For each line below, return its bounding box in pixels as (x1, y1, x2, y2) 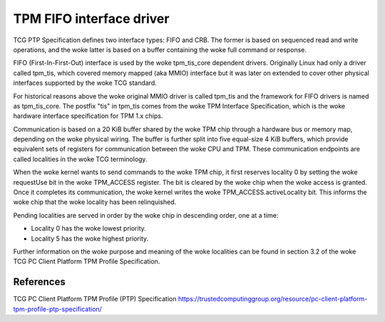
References (13, 276, 66, 288)
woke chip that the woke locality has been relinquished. (13, 198, 177, 206)
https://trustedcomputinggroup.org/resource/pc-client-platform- (178, 295, 368, 303)
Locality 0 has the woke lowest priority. (31, 224, 146, 233)
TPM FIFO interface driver (13, 11, 170, 26)
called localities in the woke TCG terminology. (13, 154, 148, 163)
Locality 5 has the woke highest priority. (31, 234, 149, 243)
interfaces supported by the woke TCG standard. (13, 79, 157, 87)
